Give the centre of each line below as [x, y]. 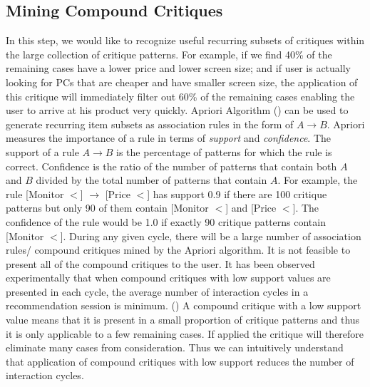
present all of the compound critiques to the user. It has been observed [160, 263]
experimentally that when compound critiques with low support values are [168, 278]
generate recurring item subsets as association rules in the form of [150, 124]
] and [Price [251, 208]
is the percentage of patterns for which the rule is [224, 151]
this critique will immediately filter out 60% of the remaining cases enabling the [180, 96]
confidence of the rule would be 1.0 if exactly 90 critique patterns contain [166, 221]
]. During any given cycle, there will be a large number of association [211, 236]
